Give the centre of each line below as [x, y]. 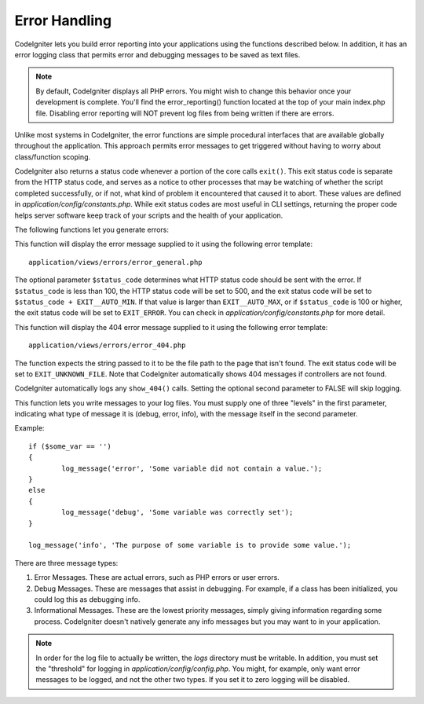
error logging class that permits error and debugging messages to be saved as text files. [157, 54]
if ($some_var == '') [70, 446]
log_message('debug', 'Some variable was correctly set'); [177, 512]
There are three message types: [66, 563]
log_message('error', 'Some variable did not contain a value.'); [192, 468]
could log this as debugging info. [87, 599]
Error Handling [63, 20]
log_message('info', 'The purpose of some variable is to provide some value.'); [190, 545]
